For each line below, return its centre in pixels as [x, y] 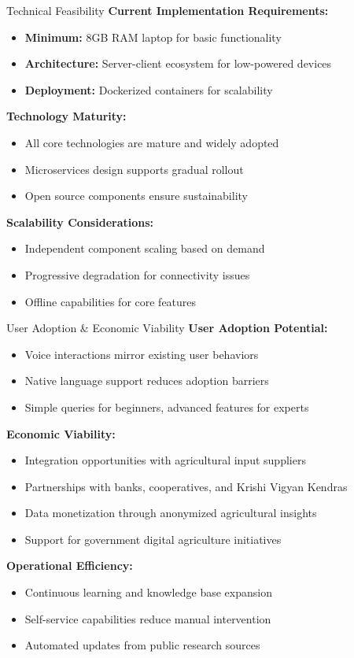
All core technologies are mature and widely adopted [152, 142]
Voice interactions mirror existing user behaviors [142, 354]
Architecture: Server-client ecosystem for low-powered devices [178, 63]
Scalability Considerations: [80, 222]
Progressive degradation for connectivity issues [137, 274]
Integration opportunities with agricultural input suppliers [165, 460]
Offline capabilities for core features [111, 301]
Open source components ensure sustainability [136, 196]
